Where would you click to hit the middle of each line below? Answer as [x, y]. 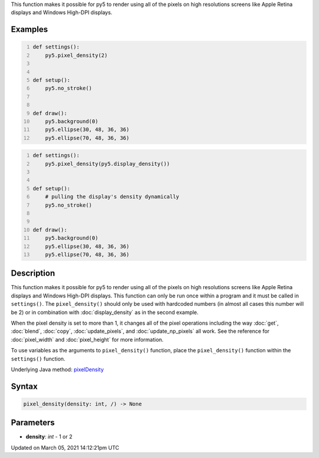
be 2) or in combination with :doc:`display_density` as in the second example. [105, 312]
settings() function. [38, 359]
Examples [30, 30]
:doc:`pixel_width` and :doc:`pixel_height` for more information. [87, 339]
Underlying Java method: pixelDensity [57, 369]
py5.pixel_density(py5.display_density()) [108, 163]
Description [33, 274]
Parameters [33, 423]
